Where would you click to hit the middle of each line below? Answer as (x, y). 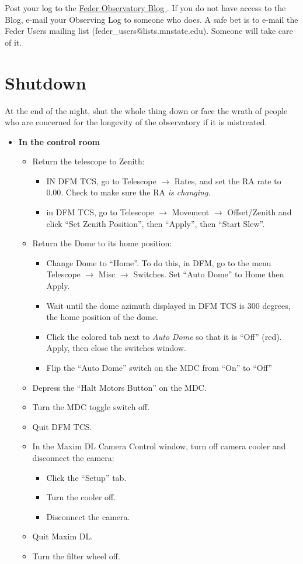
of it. (13, 42)
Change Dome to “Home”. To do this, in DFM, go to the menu (159, 262)
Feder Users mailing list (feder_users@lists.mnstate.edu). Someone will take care (149, 31)
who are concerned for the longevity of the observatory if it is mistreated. (136, 122)
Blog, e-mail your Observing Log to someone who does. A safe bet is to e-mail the (151, 19)
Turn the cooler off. (81, 497)
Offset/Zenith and (260, 212)
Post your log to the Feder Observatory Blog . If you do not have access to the (145, 8)
